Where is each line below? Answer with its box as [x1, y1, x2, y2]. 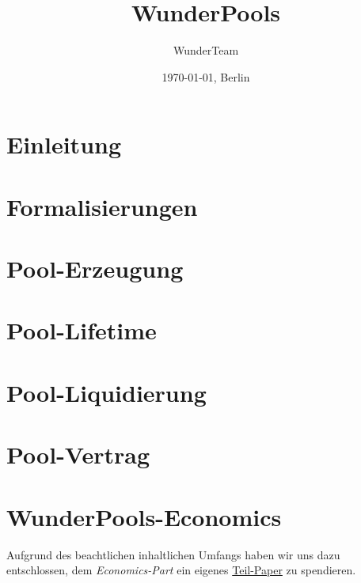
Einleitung [6, 128, 122, 161]
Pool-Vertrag [6, 438, 150, 471]
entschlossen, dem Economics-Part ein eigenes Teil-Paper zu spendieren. [6, 562, 356, 578]
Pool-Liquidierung [6, 376, 207, 408]
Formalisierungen [6, 190, 198, 222]
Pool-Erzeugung [6, 252, 184, 285]
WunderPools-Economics [6, 500, 282, 532]
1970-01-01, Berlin [161, 68, 250, 85]
